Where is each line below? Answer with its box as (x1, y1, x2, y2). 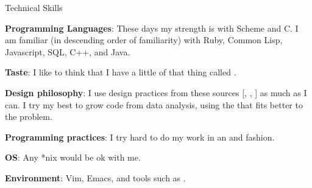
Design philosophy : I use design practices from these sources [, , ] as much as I (5, 86, 307, 99)
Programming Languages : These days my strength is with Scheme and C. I (5, 21, 299, 34)
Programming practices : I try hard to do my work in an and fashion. (5, 130, 275, 143)
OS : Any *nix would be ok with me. (5, 151, 141, 164)
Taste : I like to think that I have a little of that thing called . (5, 66, 236, 78)
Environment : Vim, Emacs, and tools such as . (5, 171, 186, 184)
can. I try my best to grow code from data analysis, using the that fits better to (5, 98, 303, 111)
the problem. (5, 110, 52, 123)
